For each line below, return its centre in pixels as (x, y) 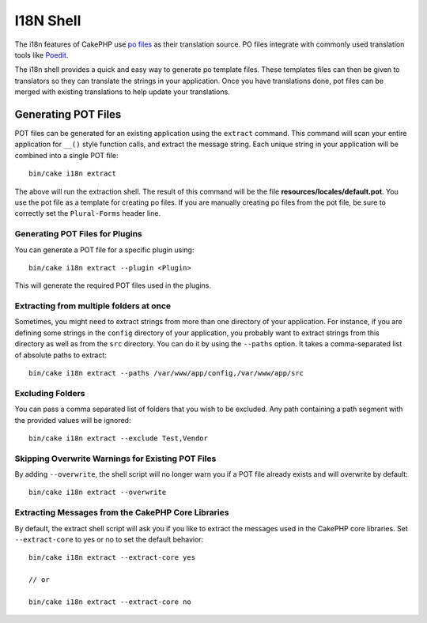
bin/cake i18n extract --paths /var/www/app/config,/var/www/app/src (166, 373)
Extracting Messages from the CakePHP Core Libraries (122, 512)
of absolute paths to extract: (60, 355)
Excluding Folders (50, 393)
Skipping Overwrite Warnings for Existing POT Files (115, 459)
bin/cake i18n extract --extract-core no (110, 602)
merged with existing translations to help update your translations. (123, 92)
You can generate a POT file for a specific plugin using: (104, 250)
